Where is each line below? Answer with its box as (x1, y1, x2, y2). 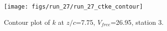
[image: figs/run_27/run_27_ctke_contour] (4, 3, 143, 10)
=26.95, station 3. (110, 17, 164, 27)
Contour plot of (4, 17, 50, 27)
